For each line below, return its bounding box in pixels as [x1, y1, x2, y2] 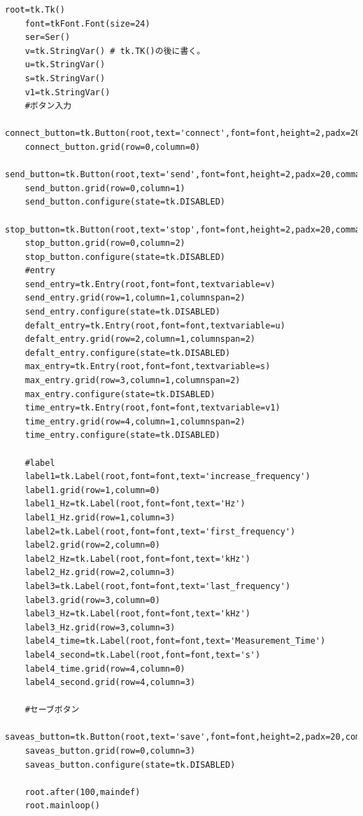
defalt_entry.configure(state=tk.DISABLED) [24, 347, 231, 358]
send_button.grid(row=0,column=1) [24, 183, 185, 193]
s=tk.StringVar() [24, 73, 106, 83]
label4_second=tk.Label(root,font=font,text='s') [24, 649, 261, 660]
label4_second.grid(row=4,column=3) [24, 677, 196, 688]
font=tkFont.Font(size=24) [24, 18, 150, 29]
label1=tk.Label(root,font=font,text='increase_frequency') [24, 471, 311, 482]
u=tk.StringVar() [24, 60, 106, 70]
